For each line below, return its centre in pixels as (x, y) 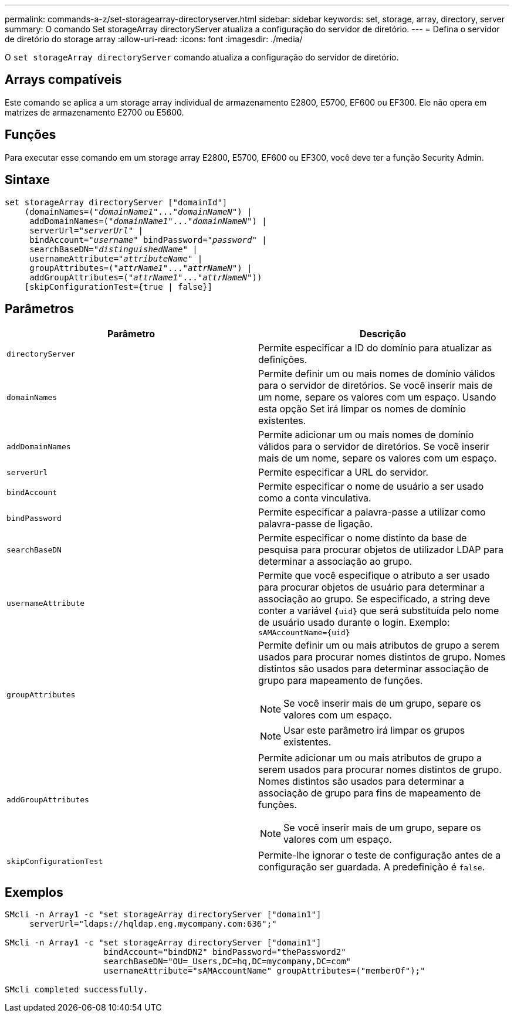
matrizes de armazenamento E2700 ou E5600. (94, 112)
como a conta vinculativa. (315, 498)
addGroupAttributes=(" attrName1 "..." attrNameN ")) (146, 277)
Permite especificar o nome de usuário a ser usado (371, 487)
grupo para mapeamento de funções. (341, 681)
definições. (283, 360)
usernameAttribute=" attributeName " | (116, 258)
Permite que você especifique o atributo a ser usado (374, 576)
